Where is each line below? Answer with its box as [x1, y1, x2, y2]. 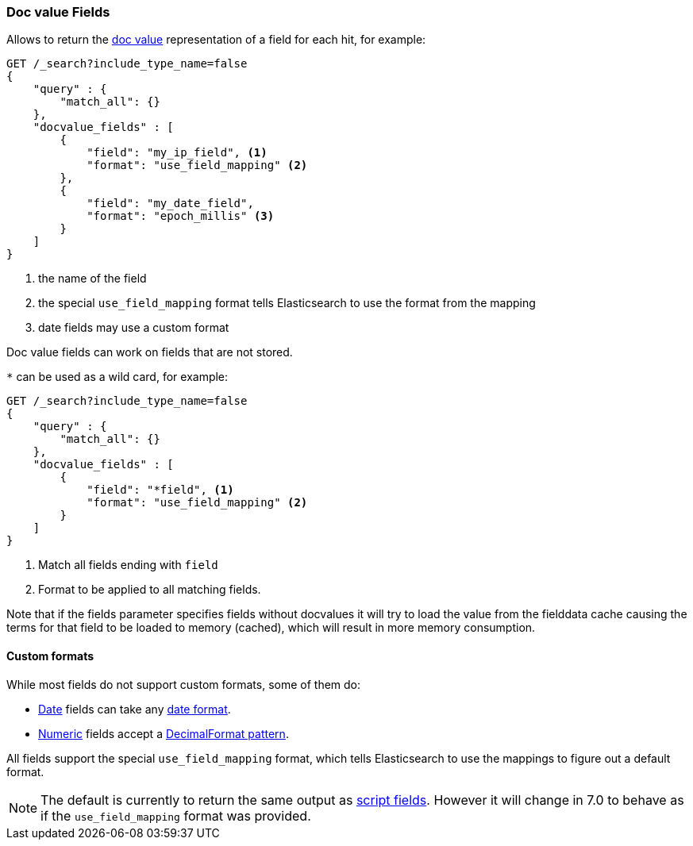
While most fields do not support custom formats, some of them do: [6, 677, 361, 691]
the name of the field [38, 271, 147, 286]
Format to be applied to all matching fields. [38, 583, 261, 597]
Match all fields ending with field [38, 558, 218, 572]
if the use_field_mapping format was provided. [40, 807, 311, 824]
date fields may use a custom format [38, 321, 229, 335]
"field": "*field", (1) [87, 483, 234, 497]
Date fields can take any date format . [38, 702, 231, 716]
